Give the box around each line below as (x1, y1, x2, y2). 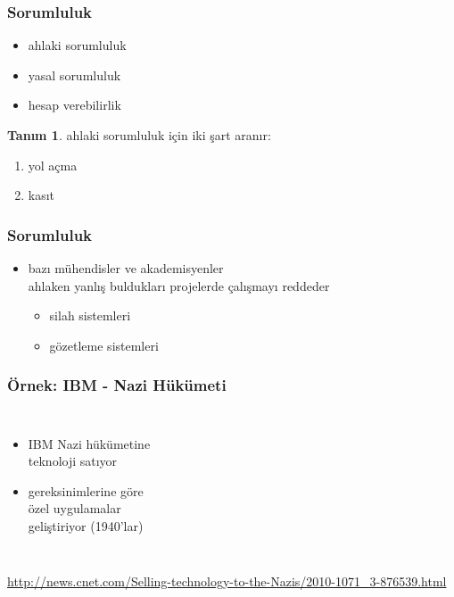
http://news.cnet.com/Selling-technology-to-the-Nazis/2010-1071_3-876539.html (7, 571, 447, 590)
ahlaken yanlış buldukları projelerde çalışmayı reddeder (28, 276, 330, 294)
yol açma (28, 155, 78, 174)
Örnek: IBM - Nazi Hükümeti (7, 374, 227, 396)
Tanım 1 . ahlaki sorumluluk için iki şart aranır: (7, 126, 271, 144)
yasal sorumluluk (28, 65, 121, 84)
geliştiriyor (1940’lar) (28, 516, 144, 535)
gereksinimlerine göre (28, 481, 144, 500)
